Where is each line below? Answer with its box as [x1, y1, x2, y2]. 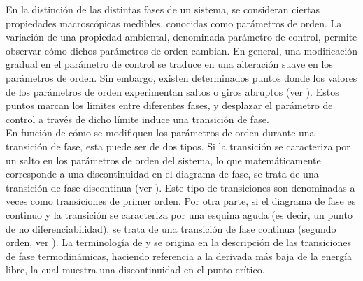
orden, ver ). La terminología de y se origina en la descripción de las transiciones [6, 235, 351, 250]
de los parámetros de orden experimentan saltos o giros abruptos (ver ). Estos [6, 84, 339, 99]
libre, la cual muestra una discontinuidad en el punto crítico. [6, 262, 265, 277]
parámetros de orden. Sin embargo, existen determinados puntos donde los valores [6, 70, 357, 85]
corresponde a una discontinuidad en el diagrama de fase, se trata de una [6, 166, 319, 181]
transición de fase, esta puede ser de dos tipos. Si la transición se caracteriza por [6, 138, 350, 153]
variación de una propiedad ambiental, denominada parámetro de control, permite [6, 29, 357, 44]
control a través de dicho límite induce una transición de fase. [6, 111, 269, 126]
